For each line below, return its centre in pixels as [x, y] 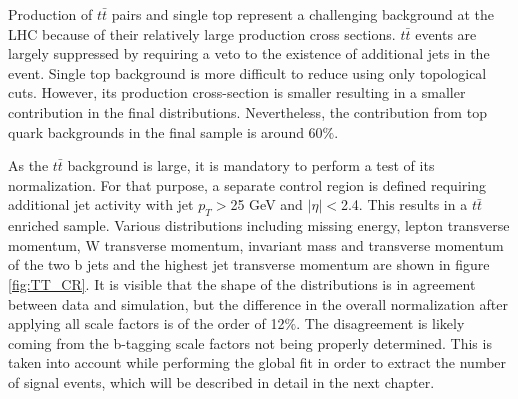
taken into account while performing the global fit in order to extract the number [257, 362]
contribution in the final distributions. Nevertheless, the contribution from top [247, 111]
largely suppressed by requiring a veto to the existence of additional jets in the [249, 53]
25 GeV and [266, 204]
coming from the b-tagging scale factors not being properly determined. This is [250, 342]
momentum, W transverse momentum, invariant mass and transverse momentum [256, 244]
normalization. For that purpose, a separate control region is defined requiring [247, 184]
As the [28, 165]
